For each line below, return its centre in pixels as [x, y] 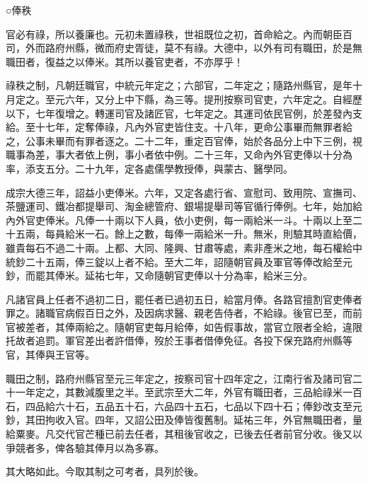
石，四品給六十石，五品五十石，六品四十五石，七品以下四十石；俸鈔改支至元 [184, 406]
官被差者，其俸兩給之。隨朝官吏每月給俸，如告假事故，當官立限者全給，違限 [184, 326]
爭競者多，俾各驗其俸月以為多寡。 [85, 447]
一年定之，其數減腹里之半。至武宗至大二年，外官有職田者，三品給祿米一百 [189, 392]
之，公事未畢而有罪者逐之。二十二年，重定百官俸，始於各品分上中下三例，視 [184, 140]
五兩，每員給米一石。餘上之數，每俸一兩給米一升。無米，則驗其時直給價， [189, 234]
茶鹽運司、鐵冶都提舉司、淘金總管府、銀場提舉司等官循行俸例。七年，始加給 [184, 206]
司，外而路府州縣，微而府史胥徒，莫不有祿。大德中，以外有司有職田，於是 [179, 48]
